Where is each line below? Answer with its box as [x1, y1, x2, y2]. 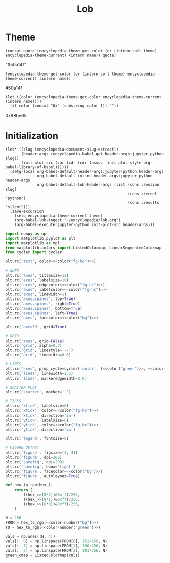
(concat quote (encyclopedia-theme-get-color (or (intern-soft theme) [5, 48, 157, 53]
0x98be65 [5, 112, 27, 118]
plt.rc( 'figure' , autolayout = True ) [5, 473, 80, 479]
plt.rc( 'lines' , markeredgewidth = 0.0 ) [5, 376, 87, 381]
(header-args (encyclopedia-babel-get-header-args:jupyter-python [21, 151, 164, 156]
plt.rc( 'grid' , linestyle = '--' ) [5, 348, 73, 353]
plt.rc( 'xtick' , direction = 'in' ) [5, 412, 76, 418]
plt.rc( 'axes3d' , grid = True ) [5, 324, 67, 329]
